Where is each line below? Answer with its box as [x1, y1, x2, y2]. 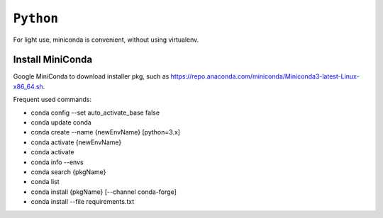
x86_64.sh [13, 82, 44, 91]
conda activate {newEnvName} [30, 138, 122, 147]
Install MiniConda [13, 54, 93, 66]
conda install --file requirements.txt [30, 197, 135, 206]
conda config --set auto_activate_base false [30, 108, 160, 117]
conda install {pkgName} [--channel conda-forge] [30, 188, 177, 196]
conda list [30, 178, 60, 186]
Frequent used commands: [13, 96, 92, 104]
